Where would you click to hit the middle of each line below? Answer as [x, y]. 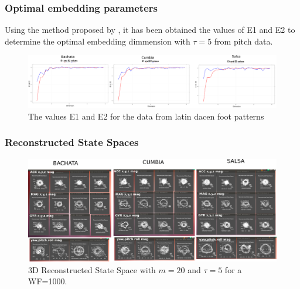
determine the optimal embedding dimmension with [98, 41]
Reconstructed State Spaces [72, 142]
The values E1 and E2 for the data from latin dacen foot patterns [146, 116]
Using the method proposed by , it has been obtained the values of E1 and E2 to [150, 30]
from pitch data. [243, 41]
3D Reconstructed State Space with [92, 269]
